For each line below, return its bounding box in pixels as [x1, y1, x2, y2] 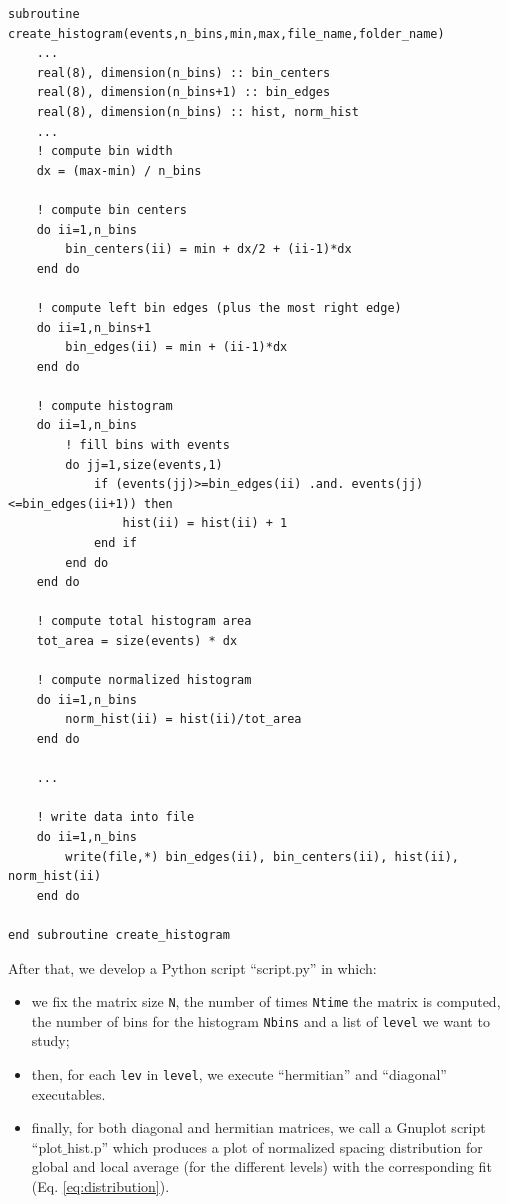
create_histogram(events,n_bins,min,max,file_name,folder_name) [8, 26, 445, 41]
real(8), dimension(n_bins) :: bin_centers [36, 65, 331, 80]
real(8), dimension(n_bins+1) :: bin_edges [36, 85, 331, 100]
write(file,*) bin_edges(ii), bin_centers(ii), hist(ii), [65, 849, 460, 864]
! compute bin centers [36, 202, 187, 217]
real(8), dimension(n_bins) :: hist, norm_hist [36, 104, 359, 119]
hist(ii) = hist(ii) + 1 [122, 516, 288, 531]
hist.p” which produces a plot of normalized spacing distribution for [67, 1136, 483, 1157]
